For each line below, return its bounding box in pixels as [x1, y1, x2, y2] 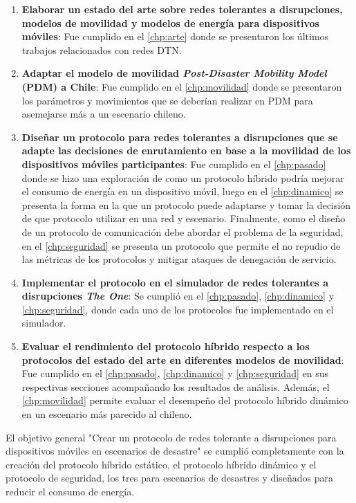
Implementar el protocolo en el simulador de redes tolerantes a [21, 275, 329, 289]
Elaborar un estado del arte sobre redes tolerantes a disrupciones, [21, 2, 343, 16]
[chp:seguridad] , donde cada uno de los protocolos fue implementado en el [21, 302, 334, 316]
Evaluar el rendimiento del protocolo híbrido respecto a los [21, 339, 310, 354]
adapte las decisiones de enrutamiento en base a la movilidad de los [21, 143, 351, 158]
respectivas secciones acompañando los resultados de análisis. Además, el [21, 379, 330, 394]
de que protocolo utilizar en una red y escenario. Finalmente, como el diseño [21, 211, 346, 226]
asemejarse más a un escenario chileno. [21, 107, 186, 121]
